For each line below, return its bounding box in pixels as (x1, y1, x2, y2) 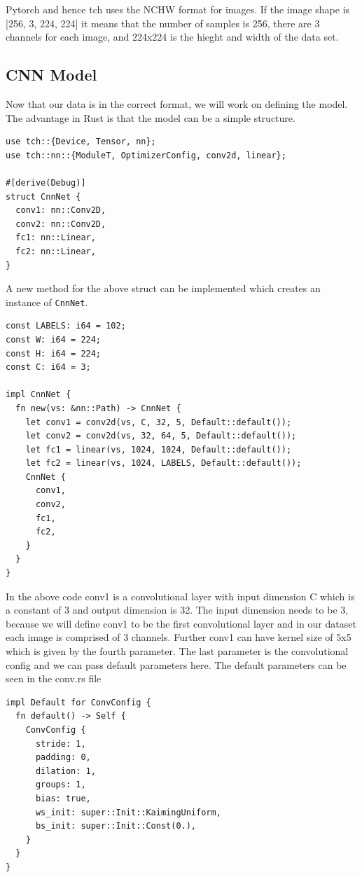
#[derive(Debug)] (6, 177, 86, 188)
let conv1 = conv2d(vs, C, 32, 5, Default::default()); (25, 417, 292, 427)
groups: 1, (35, 780, 86, 790)
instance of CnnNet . (6, 294, 88, 309)
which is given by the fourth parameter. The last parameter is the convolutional (6, 644, 349, 658)
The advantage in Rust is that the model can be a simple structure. (6, 110, 295, 125)
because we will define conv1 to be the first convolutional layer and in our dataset (6, 616, 356, 630)
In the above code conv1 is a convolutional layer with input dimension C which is (6, 588, 355, 603)
